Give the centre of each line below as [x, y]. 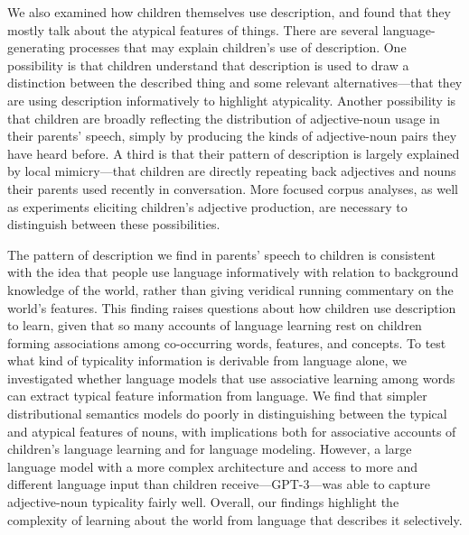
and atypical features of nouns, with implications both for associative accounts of [232, 431]
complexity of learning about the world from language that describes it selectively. [235, 519]
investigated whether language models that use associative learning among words [231, 378]
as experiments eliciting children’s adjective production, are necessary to [207, 206]
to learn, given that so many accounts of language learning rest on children [215, 325]
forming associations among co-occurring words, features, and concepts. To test [227, 342]
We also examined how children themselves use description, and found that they [229, 12]
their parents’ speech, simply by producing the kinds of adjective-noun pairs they [232, 136]
